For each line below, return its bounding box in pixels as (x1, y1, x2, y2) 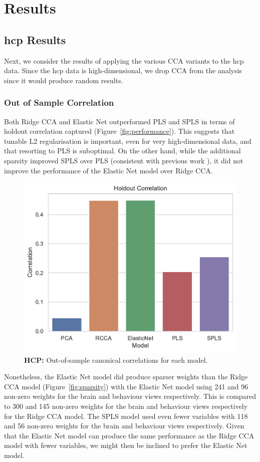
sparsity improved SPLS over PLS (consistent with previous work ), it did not (4, 155, 243, 165)
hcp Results (4, 32, 66, 47)
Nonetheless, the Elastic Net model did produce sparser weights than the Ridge (4, 371, 248, 382)
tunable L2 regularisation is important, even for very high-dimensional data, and (4, 135, 251, 146)
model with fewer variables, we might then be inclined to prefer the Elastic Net (4, 440, 247, 450)
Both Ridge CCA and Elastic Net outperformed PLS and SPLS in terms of (4, 116, 235, 126)
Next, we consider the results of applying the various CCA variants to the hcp (4, 55, 244, 66)
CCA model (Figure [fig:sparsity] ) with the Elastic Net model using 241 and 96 (4, 381, 248, 391)
